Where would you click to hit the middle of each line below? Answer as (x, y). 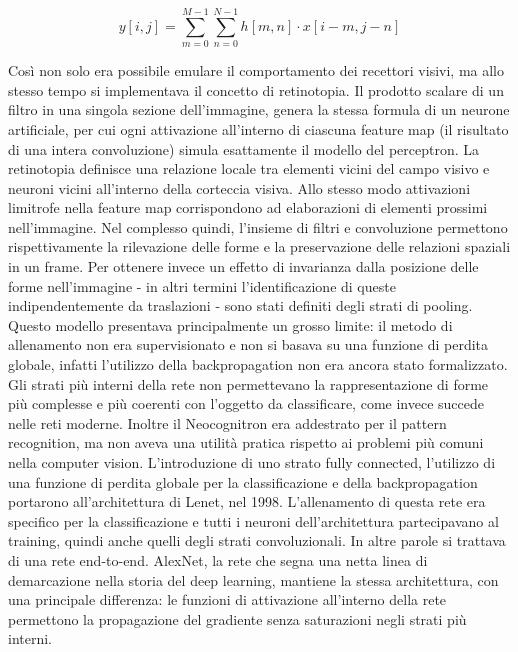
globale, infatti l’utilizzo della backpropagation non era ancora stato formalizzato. (258, 364)
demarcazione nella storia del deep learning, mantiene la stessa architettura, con (253, 579)
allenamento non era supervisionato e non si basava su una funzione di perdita (248, 344)
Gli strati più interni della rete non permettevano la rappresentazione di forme (248, 383)
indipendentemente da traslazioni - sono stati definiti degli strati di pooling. (240, 305)
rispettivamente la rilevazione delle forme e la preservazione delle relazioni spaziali (259, 246)
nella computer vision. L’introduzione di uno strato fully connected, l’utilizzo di (252, 462)
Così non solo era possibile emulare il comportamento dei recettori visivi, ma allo (256, 70)
